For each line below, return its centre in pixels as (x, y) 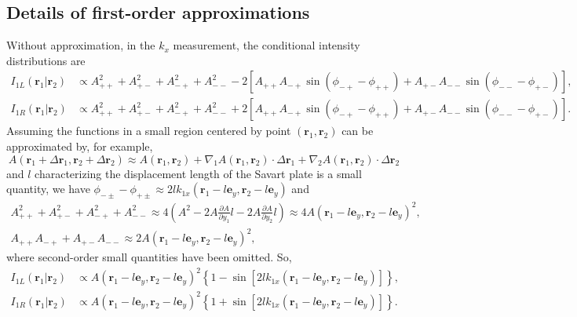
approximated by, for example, (80, 146)
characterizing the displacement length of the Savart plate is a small (198, 173)
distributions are (46, 60)
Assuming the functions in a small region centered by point (149, 131)
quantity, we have (48, 189)
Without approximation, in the (81, 45)
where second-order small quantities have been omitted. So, (149, 257)
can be (358, 131)
